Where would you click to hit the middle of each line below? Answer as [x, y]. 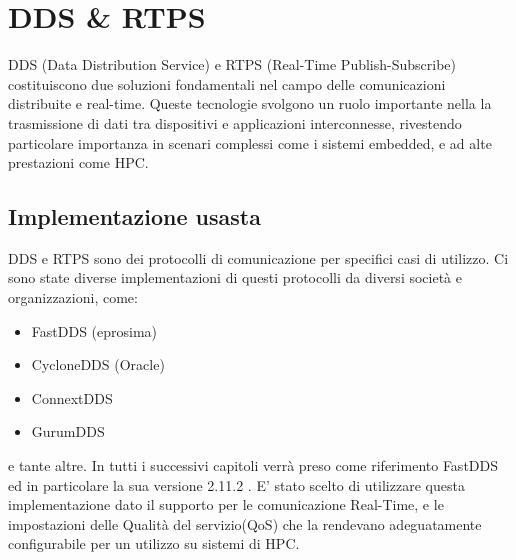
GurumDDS [68, 431]
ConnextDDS [72, 397]
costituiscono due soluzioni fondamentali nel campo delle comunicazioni [227, 83]
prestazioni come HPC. [78, 162]
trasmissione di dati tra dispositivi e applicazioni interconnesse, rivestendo [235, 122]
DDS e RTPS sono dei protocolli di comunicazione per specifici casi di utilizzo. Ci [258, 257]
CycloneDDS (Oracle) [98, 364]
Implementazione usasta [134, 216]
